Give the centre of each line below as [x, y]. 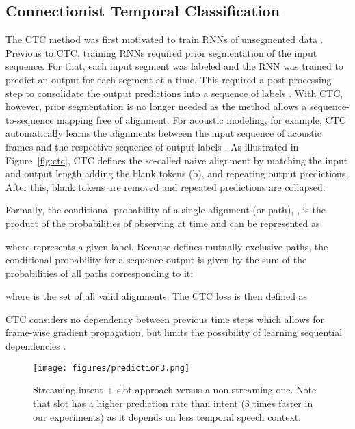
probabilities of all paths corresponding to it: [100, 273]
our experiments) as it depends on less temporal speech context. [167, 416]
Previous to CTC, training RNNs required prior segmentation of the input [161, 52]
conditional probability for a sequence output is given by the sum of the [156, 260]
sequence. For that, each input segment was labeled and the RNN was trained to [174, 66]
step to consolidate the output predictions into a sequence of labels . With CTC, [174, 93]
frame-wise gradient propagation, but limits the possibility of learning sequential [174, 332]
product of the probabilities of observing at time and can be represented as [163, 223]
